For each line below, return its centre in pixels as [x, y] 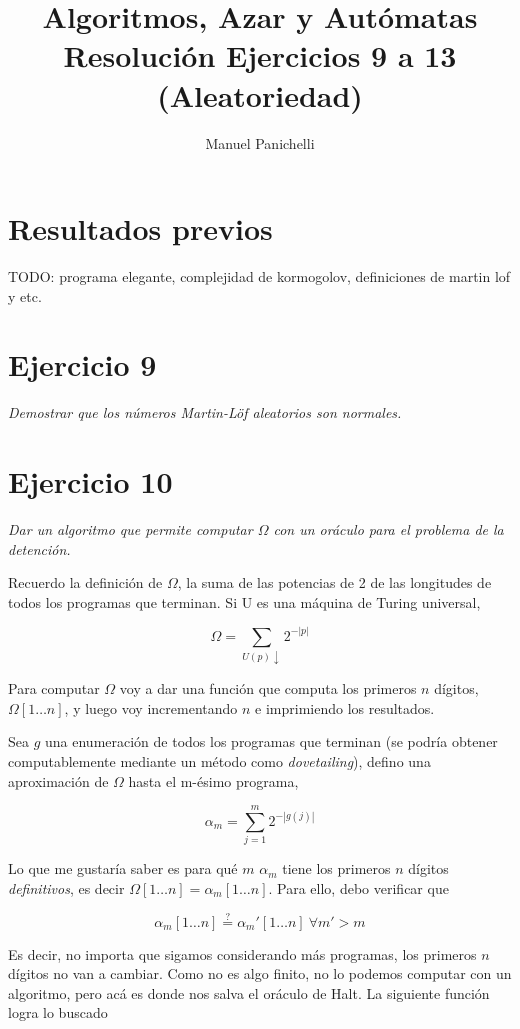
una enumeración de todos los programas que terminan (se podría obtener [271, 741]
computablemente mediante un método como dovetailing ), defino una [219, 760]
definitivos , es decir [66, 887]
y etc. [25, 295]
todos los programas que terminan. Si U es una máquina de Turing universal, [244, 601]
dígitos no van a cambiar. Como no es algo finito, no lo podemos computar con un [260, 973]
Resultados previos [140, 228]
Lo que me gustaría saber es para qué [123, 868]
